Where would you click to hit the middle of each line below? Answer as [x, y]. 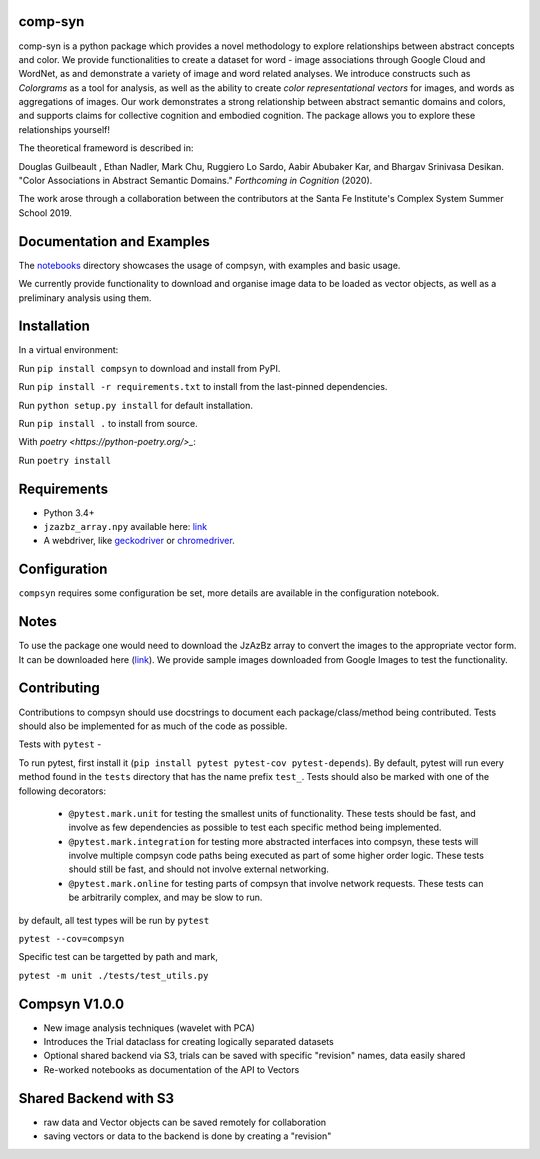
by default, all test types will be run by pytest [114, 920]
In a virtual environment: [68, 350]
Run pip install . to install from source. [108, 423]
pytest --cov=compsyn [71, 939]
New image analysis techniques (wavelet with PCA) [149, 1027]
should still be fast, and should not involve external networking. [199, 869]
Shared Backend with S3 [96, 1098]
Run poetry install [65, 460]
